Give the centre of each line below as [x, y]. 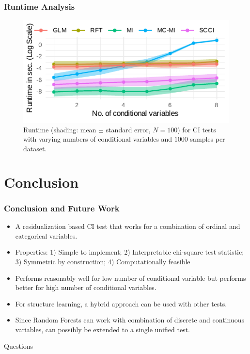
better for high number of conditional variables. [86, 287]
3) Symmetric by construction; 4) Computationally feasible [103, 261]
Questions [19, 346]
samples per [208, 139]
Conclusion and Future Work [62, 208]
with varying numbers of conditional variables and [98, 139]
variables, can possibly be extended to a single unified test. [102, 329]
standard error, [128, 129]
